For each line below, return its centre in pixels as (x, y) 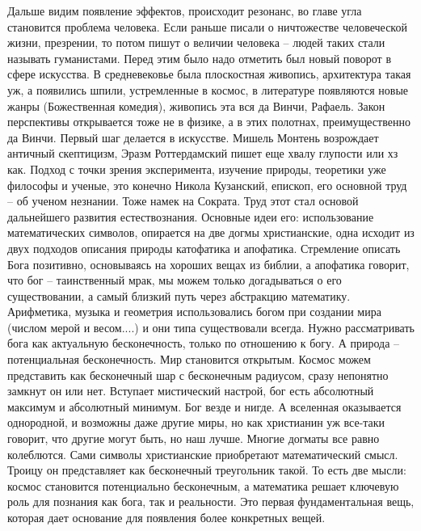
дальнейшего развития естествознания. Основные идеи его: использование (191, 216)
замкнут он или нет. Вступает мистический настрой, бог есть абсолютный (191, 391)
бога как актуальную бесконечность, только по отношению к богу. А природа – (204, 343)
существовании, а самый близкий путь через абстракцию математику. (179, 295)
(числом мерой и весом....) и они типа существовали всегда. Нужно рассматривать (211, 327)
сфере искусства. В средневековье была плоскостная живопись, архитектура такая (209, 74)
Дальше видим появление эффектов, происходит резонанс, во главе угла (185, 11)
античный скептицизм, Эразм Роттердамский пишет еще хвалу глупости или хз (203, 153)
